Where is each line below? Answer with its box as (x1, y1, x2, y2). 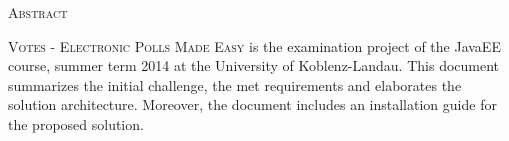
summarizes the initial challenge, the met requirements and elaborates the (8, 74, 462, 95)
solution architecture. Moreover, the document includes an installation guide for (8, 94, 497, 115)
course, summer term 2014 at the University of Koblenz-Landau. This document (8, 55, 500, 76)
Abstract (8, 2, 68, 22)
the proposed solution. (8, 113, 144, 134)
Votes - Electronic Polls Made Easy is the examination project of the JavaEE (8, 35, 501, 56)
